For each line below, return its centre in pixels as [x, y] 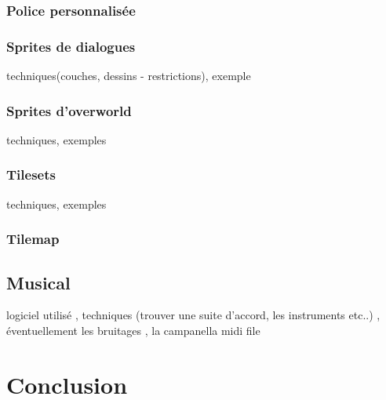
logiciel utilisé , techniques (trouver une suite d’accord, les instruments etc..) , [193, 315]
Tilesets [31, 175]
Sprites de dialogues [71, 46]
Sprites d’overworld [69, 110]
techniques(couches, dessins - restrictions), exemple [129, 76]
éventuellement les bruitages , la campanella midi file [133, 330]
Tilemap [33, 239]
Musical [38, 282]
